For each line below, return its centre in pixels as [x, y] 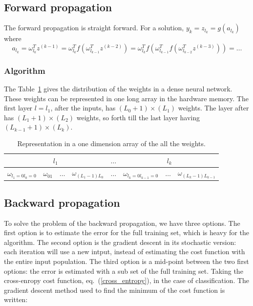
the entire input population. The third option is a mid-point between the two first [126, 261]
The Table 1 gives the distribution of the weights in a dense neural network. [118, 89]
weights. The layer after [213, 108]
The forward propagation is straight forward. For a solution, [94, 28]
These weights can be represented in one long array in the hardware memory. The [126, 98]
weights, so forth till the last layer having [138, 117]
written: [16, 299]
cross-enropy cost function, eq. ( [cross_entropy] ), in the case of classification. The [127, 280]
